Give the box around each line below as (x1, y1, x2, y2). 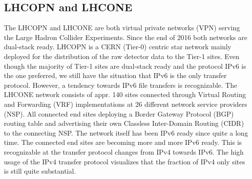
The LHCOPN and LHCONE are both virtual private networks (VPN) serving (4, 22, 240, 33)
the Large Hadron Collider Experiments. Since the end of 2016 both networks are (4, 32, 248, 42)
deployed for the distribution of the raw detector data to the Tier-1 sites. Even (4, 51, 240, 61)
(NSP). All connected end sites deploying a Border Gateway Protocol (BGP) (4, 108, 234, 119)
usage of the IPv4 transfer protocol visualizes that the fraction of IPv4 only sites (4, 156, 245, 166)
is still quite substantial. (4, 166, 76, 176)
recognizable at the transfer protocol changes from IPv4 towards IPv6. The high (4, 146, 244, 157)
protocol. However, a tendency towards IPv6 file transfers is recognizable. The (4, 80, 237, 90)
